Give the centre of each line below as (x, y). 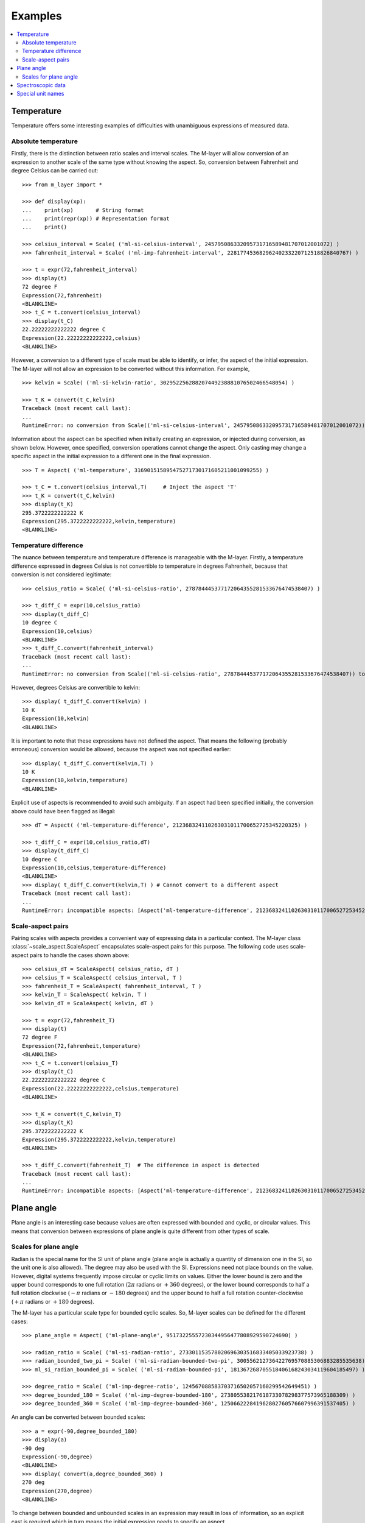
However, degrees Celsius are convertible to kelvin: (76, 687)
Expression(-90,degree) (57, 1457)
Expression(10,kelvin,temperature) (75, 780)
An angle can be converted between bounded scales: (78, 1417)
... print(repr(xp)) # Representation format (96, 219)
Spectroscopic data (41, 85)
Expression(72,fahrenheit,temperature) (82, 1046)
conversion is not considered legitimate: (61, 574)
